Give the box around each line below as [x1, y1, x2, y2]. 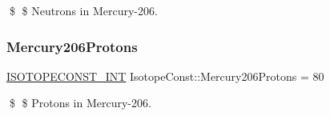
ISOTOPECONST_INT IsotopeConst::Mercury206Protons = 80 [6, 67, 324, 84]
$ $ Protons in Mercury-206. [9, 94, 151, 111]
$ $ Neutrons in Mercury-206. [9, 2, 158, 18]
